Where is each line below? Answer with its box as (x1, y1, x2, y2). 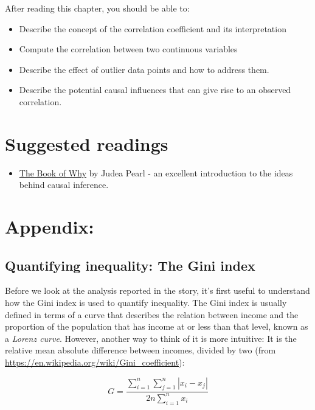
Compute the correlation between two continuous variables (19, 43, 238, 55)
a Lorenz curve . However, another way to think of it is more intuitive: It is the (5, 332, 297, 344)
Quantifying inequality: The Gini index (5, 255, 255, 274)
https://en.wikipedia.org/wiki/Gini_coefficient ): (5, 356, 185, 369)
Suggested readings (5, 131, 168, 156)
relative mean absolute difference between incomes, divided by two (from (5, 344, 276, 356)
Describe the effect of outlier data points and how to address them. (19, 63, 269, 75)
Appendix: (5, 214, 94, 239)
